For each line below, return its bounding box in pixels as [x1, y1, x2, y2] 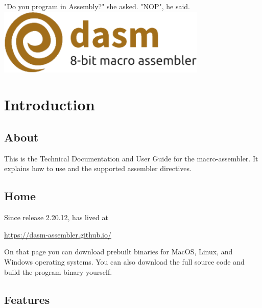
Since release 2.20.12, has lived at [4, 212, 108, 223]
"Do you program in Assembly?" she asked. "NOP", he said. [4, 1, 190, 11]
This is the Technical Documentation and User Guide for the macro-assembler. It [4, 153, 258, 163]
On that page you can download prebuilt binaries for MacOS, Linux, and [4, 246, 233, 257]
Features [4, 291, 50, 307]
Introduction [4, 94, 95, 115]
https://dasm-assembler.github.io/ [4, 229, 111, 240]
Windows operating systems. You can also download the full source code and [4, 256, 245, 267]
